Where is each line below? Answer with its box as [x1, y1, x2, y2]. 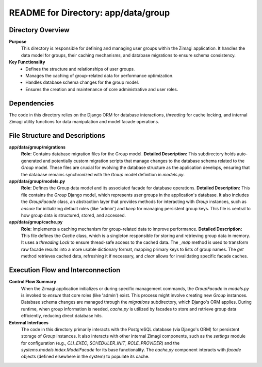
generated [21, 158, 42, 164]
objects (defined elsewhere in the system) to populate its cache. [21, 353, 150, 360]
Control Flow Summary [9, 279, 57, 285]
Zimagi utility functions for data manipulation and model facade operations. [9, 119, 160, 125]
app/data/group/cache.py [9, 219, 63, 225]
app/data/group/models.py [9, 178, 65, 184]
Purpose [9, 39, 27, 45]
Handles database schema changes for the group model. [25, 79, 139, 85]
